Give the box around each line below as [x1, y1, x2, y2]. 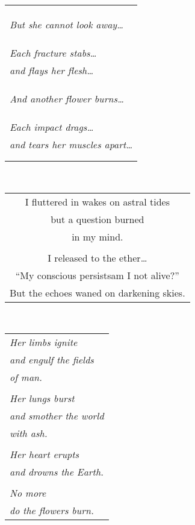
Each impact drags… [10, 120, 94, 134]
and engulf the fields [10, 353, 94, 367]
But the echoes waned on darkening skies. [10, 285, 185, 300]
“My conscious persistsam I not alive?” [15, 268, 179, 282]
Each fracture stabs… [10, 46, 97, 60]
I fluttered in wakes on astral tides [25, 194, 170, 209]
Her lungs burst [10, 391, 75, 406]
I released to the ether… [48, 250, 147, 265]
